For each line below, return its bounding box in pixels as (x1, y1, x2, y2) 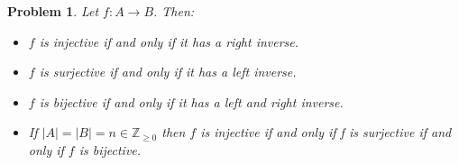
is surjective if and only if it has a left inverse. (39, 62, 297, 81)
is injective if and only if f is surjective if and (200, 123, 452, 142)
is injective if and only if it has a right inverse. (39, 32, 299, 50)
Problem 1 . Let (7, 2, 99, 20)
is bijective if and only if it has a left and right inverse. (39, 92, 344, 111)
